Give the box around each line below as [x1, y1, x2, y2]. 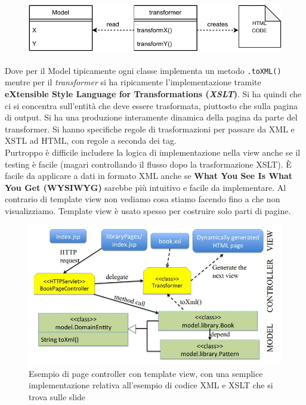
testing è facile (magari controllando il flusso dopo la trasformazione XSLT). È [5, 157, 292, 170]
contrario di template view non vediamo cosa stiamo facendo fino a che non [5, 193, 280, 205]
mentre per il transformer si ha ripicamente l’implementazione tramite [5, 76, 261, 88]
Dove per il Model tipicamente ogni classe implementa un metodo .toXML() [5, 64, 282, 76]
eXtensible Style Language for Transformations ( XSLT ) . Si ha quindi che [5, 87, 302, 100]
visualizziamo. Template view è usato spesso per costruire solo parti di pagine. [5, 204, 291, 217]
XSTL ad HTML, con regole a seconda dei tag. [5, 134, 177, 147]
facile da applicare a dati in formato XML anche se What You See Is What [5, 169, 293, 182]
